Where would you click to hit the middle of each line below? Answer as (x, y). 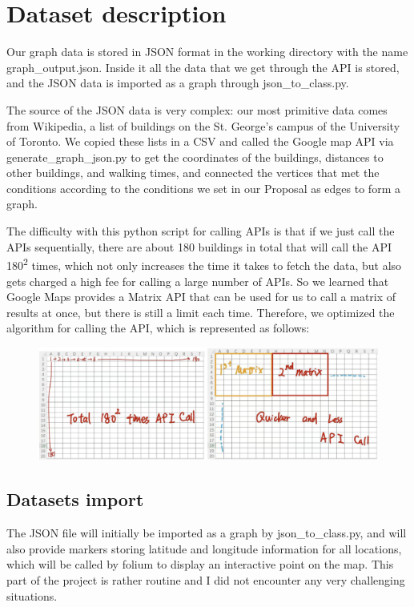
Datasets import (75, 499)
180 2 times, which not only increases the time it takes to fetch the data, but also (204, 264)
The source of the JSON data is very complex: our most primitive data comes (197, 109)
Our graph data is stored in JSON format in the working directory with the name (207, 52)
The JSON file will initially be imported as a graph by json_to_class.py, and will (207, 533)
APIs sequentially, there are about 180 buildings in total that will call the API (199, 246)
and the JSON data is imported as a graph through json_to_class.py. (178, 83)
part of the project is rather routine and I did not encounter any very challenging (206, 580)
